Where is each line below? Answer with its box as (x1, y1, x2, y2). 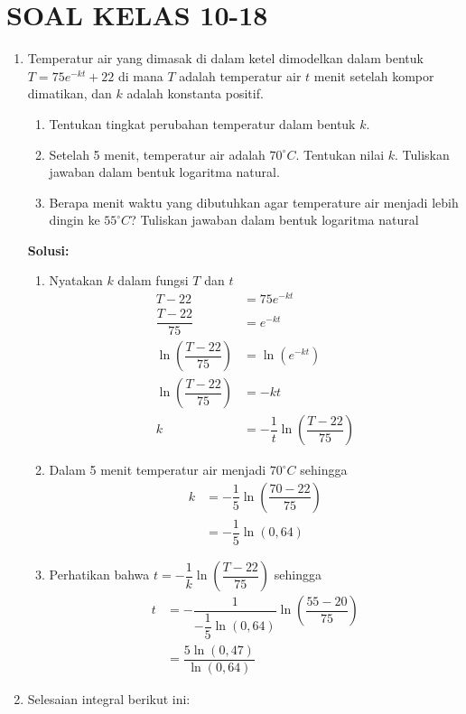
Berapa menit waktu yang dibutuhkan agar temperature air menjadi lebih (49, 192, 459, 211)
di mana (118, 66, 163, 85)
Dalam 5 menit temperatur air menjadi (49, 460, 266, 479)
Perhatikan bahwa (49, 565, 150, 584)
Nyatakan (49, 271, 103, 290)
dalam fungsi (117, 271, 189, 290)
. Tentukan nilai (295, 144, 385, 163)
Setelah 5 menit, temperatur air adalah (49, 144, 266, 163)
